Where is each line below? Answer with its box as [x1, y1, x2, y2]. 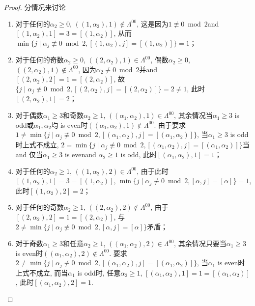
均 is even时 [51, 119, 88, 130]
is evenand [65, 149, 96, 160]
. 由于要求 [154, 119, 186, 130]
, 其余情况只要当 [174, 238, 227, 249]
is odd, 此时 [120, 149, 157, 160]
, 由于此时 [137, 166, 169, 176]
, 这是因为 [137, 18, 169, 28]
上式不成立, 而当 [15, 267, 68, 278]
